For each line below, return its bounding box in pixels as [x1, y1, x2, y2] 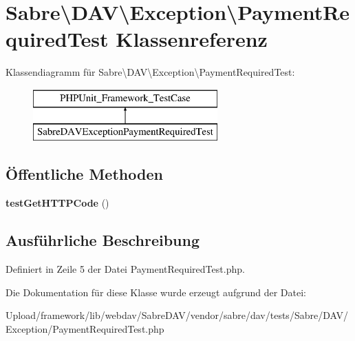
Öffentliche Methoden [6, 163, 163, 185]
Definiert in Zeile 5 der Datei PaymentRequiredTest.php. [6, 262, 245, 276]
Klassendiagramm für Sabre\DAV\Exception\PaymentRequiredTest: [6, 65, 295, 79]
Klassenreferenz [116, 25, 268, 53]
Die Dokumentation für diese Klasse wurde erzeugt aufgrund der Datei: [6, 285, 306, 299]
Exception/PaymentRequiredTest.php [6, 321, 164, 335]
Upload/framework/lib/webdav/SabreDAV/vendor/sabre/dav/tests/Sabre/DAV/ [6, 308, 348, 322]
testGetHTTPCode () [6, 196, 109, 210]
